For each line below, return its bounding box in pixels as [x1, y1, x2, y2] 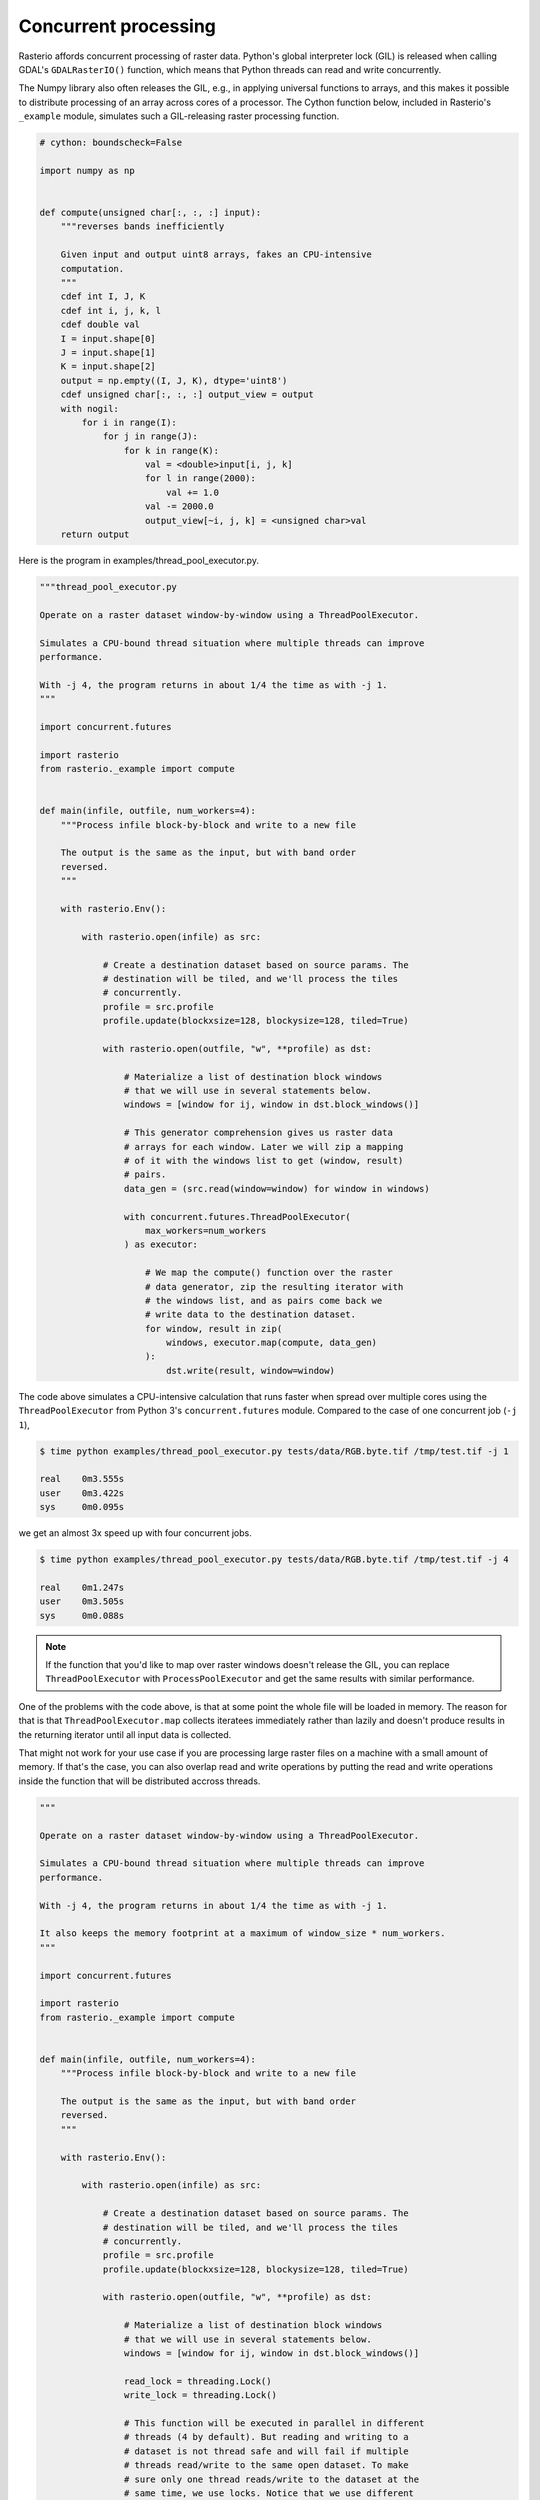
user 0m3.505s [39, 1596, 125, 1607]
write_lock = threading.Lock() [123, 2390, 277, 2401]
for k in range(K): [123, 445, 220, 456]
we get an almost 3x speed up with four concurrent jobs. [18, 1527, 252, 1539]
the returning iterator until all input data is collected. [18, 1728, 232, 1740]
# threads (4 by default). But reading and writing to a [123, 2431, 409, 2443]
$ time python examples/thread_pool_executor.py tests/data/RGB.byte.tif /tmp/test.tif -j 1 [39, 1445, 509, 1457]
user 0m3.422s [39, 1487, 125, 1499]
